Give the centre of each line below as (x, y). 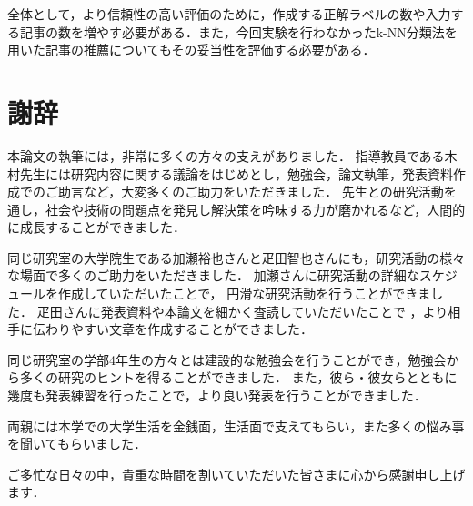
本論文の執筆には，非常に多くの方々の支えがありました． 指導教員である (226, 155)
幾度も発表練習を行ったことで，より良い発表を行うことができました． (217, 395)
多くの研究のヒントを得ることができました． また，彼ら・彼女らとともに (238, 377)
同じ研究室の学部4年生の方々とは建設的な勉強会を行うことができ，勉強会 (227, 359)
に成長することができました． (96, 227)
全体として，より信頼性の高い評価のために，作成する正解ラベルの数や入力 (229, 14)
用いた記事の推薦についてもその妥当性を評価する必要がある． (191, 50)
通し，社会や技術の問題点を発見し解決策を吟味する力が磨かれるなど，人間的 (236, 209)
